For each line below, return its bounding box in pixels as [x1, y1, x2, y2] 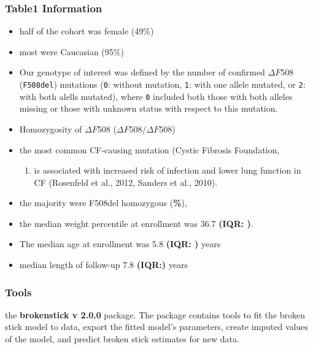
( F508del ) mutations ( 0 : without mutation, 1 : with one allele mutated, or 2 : [19, 78, 306, 90]
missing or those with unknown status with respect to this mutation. [19, 102, 278, 115]
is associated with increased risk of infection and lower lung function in [34, 164, 301, 177]
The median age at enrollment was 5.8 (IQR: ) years [19, 237, 221, 250]
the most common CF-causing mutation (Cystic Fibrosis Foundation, [19, 143, 280, 156]
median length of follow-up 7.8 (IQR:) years [19, 258, 188, 271]
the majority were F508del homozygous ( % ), [19, 196, 187, 209]
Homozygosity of [19, 122, 82, 135]
